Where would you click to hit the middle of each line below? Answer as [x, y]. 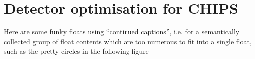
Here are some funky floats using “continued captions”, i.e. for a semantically [122, 32]
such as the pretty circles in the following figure [76, 51]
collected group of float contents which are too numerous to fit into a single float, [128, 41]
